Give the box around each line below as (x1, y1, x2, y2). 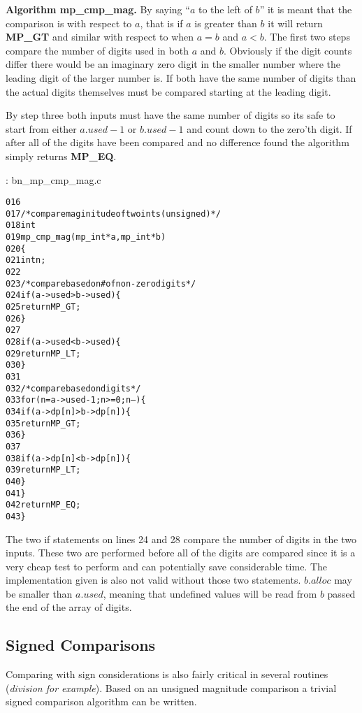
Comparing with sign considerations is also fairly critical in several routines (6, 667, 328, 682)
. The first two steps (263, 29, 350, 44)
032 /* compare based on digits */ (6, 383, 141, 394)
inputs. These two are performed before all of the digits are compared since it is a (6, 545, 356, 560)
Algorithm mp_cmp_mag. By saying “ (6, 2, 190, 16)
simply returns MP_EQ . (6, 148, 117, 163)
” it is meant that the (259, 2, 352, 16)
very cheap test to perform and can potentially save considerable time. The (6, 559, 328, 573)
